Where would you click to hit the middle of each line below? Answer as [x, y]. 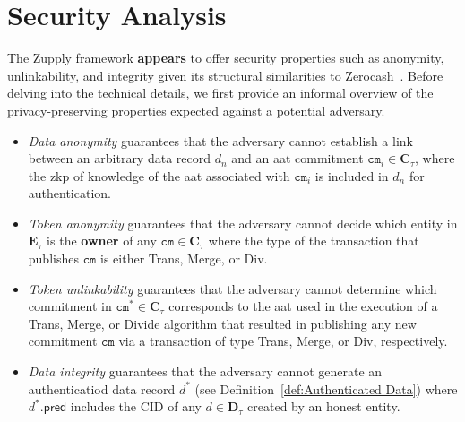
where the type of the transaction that [314, 241]
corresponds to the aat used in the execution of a [303, 306]
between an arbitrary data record [120, 158]
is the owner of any [102, 241]
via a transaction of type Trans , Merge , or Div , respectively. [283, 341]
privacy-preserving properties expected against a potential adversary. [196, 110]
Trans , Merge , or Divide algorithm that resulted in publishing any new [222, 323]
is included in [352, 175]
